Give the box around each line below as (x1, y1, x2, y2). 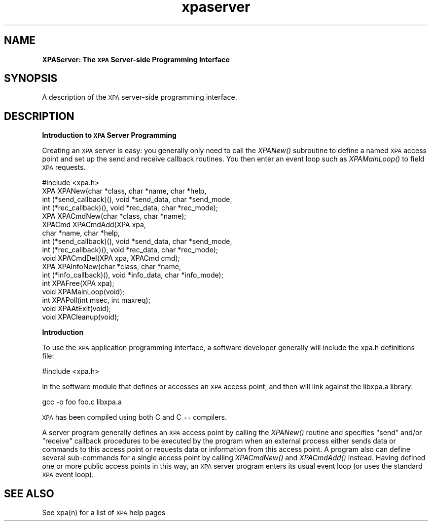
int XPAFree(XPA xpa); (42, 279, 114, 288)
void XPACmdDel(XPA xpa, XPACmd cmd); (42, 254, 180, 263)
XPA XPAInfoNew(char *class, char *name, (42, 262, 181, 271)
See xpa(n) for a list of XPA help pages (42, 508, 166, 517)
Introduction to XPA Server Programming (42, 131, 177, 140)
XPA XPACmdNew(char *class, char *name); (42, 212, 186, 221)
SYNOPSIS (4, 72, 58, 85)
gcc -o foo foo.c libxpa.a (42, 398, 122, 406)
